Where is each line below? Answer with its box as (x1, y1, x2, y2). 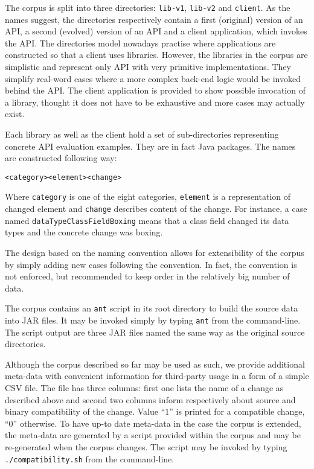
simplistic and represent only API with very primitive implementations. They (5, 60, 291, 73)
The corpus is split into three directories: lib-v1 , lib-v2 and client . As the (5, 1, 290, 13)
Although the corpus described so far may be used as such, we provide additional (5, 357, 305, 370)
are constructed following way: (5, 152, 117, 164)
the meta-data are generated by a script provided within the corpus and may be (5, 429, 301, 441)
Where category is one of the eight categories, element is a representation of (5, 190, 291, 203)
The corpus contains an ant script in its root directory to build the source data (5, 302, 298, 314)
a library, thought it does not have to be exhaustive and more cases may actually (5, 95, 305, 108)
